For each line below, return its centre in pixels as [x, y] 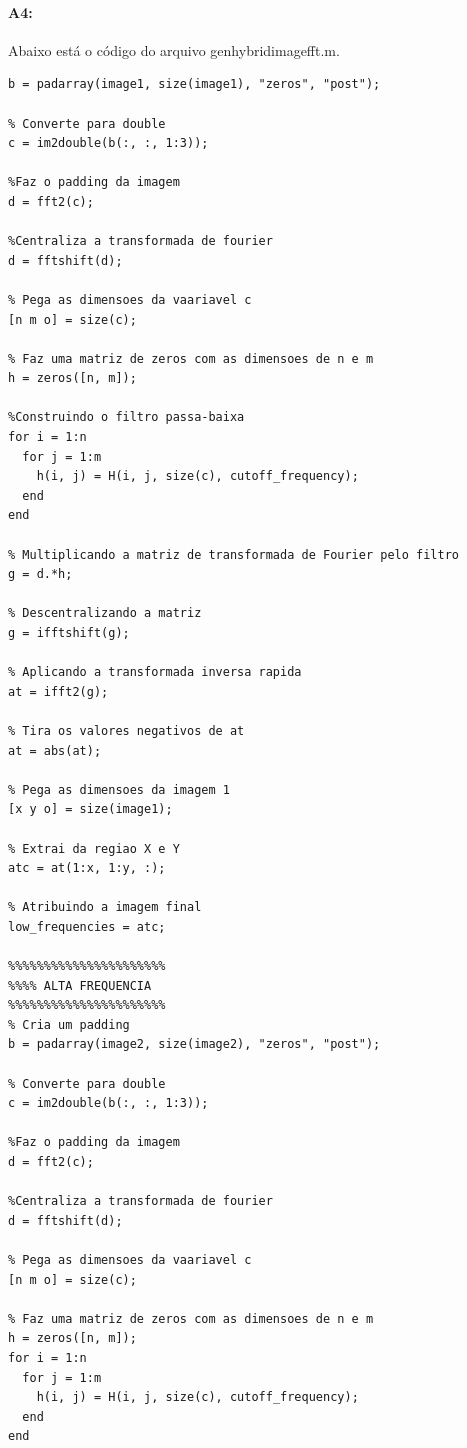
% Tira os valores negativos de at [126, 730]
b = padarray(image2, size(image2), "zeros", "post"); [194, 1044]
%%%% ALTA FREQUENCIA [80, 985]
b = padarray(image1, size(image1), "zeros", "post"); [194, 84]
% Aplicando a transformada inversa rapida [155, 672]
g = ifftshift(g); [69, 633]
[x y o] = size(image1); [90, 809]
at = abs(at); [55, 750]
